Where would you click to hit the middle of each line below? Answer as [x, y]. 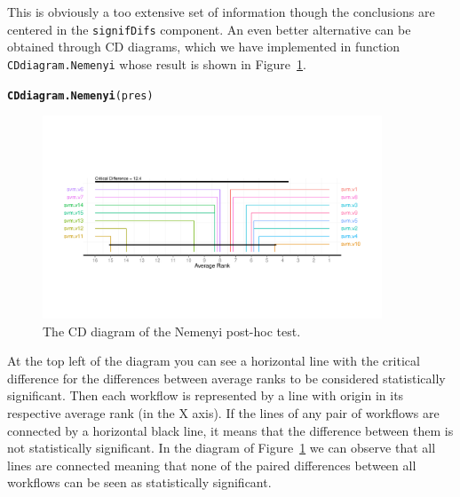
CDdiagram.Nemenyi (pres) [80, 95]
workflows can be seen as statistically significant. [139, 482]
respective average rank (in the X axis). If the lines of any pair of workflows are [223, 412]
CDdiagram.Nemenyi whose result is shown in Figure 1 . [157, 63]
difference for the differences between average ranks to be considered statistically [226, 378]
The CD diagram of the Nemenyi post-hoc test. [172, 331]
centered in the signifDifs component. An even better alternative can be [209, 29]
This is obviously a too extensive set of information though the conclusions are [221, 12]
